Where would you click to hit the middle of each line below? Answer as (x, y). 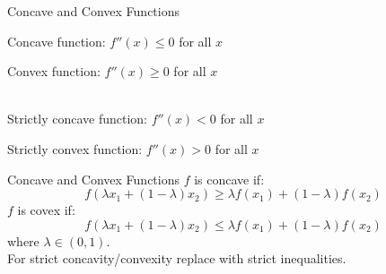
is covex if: (46, 210)
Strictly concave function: (78, 119)
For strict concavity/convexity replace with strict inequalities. (177, 258)
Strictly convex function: (75, 148)
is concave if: (229, 179)
